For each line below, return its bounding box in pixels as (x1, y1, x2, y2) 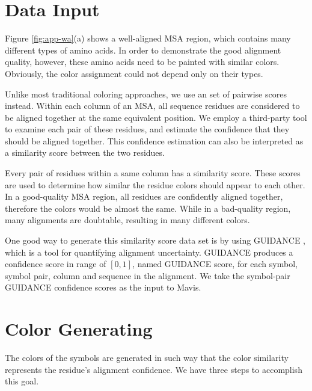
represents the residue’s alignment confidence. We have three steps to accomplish (5, 363, 302, 375)
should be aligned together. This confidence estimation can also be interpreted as (5, 134, 304, 147)
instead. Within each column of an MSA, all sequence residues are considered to (5, 99, 300, 112)
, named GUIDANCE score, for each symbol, (132, 257, 298, 270)
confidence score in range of (5, 257, 106, 270)
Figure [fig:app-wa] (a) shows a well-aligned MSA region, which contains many (5, 32, 291, 45)
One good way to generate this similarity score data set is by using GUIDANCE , (5, 234, 305, 247)
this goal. (5, 375, 39, 387)
